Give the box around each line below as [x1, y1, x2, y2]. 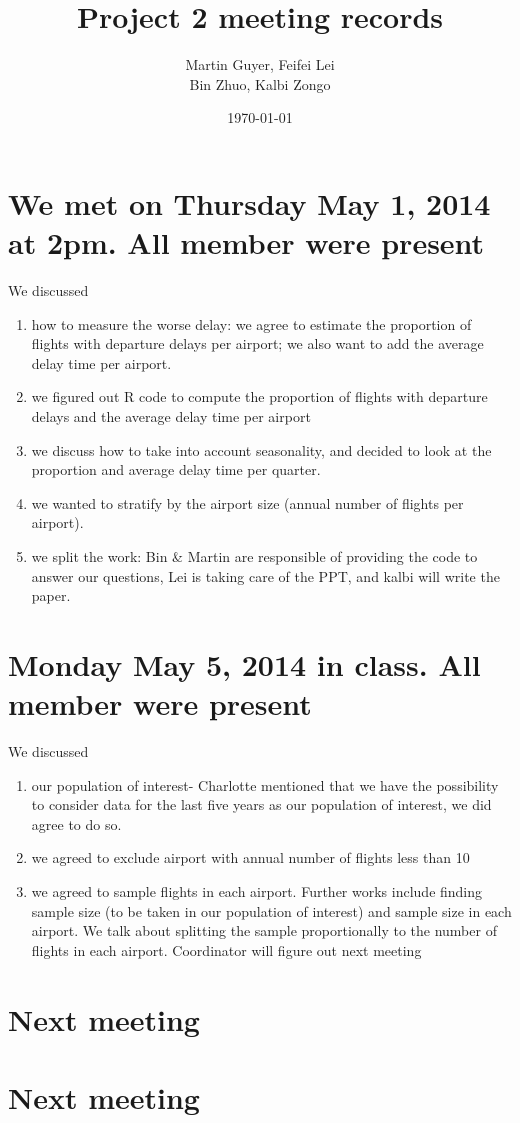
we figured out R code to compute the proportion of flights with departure [31, 386, 488, 407]
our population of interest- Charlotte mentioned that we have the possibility [31, 774, 499, 795]
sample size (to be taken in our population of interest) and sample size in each [31, 900, 512, 921]
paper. [31, 585, 71, 606]
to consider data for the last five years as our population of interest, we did [31, 794, 492, 815]
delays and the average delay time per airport [31, 406, 311, 426]
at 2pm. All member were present [8, 222, 485, 263]
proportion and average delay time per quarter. [31, 459, 321, 480]
